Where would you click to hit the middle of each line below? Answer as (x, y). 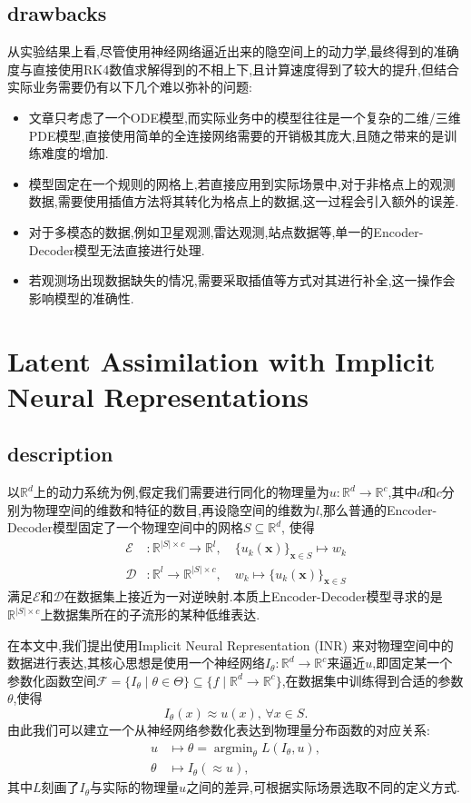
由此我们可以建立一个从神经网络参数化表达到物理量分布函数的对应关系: (219, 729)
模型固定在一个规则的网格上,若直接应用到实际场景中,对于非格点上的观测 (242, 183)
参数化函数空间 (52, 680)
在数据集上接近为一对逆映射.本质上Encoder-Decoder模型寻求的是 (253, 596)
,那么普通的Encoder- (378, 509)
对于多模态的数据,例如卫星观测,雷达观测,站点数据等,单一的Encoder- (226, 231)
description (60, 454)
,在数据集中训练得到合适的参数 (373, 680)
